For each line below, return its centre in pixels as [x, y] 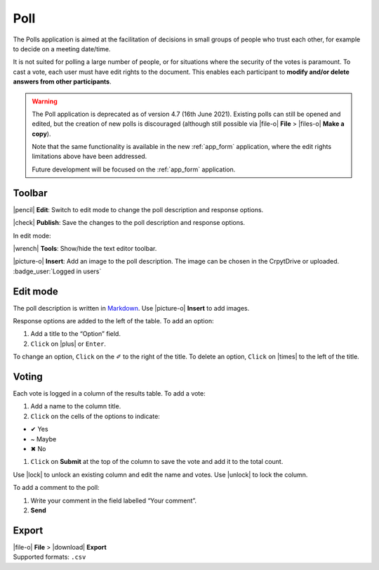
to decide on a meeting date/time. [62, 48]
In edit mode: [32, 235]
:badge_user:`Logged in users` [57, 271]
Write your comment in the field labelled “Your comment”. [113, 500]
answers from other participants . [62, 82]
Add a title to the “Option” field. [75, 334]
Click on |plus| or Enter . [68, 344]
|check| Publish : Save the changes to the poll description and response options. [129, 223]
